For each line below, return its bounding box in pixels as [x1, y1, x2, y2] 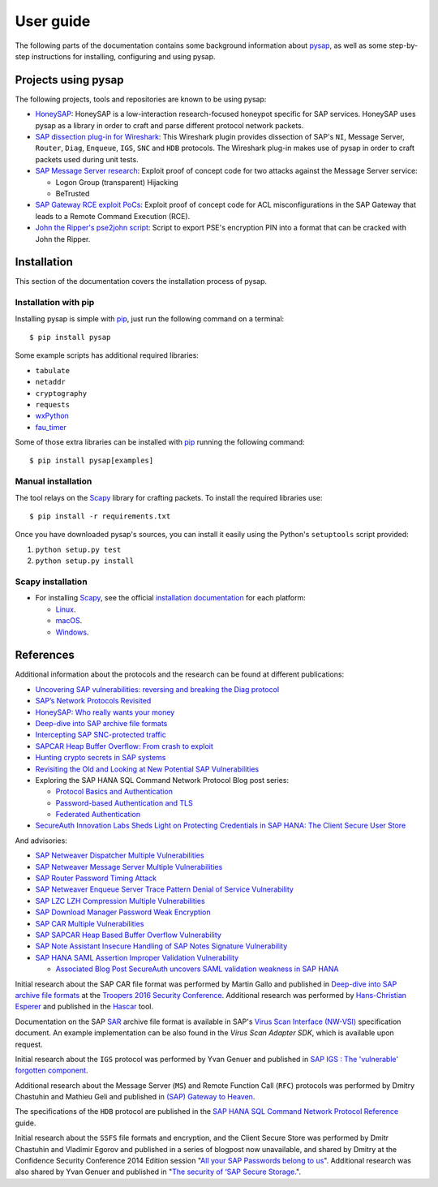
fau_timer [35, 422, 67, 432]
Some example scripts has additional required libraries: [15, 351, 199, 360]
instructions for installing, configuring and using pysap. [31, 51, 216, 61]
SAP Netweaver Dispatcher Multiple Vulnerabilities [35, 850, 204, 860]
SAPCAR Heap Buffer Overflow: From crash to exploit [35, 741, 214, 750]
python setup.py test [35, 544, 122, 554]
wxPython [35, 411, 69, 421]
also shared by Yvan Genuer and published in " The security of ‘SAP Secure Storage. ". [15, 1167, 302, 1176]
